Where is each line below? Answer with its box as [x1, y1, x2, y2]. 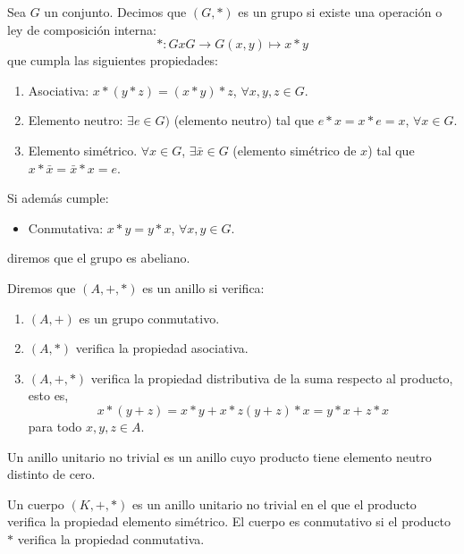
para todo [28, 416, 82, 435]
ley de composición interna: [7, 20, 156, 38]
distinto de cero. [7, 465, 96, 483]
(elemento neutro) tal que [173, 111, 315, 130]
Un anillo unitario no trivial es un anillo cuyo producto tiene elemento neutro [7, 447, 432, 466]
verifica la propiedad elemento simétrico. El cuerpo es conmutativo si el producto [7, 512, 451, 531]
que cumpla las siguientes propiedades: [7, 51, 219, 70]
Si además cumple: [7, 189, 109, 207]
